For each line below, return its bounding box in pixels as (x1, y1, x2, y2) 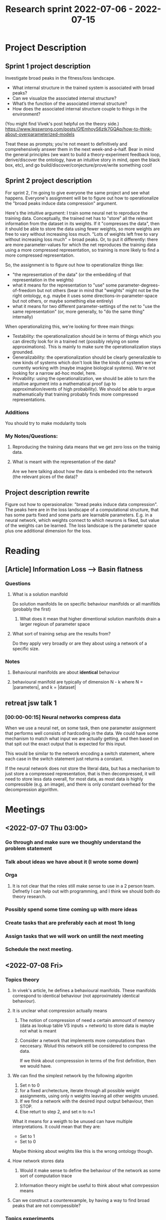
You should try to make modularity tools (5, 420, 87, 426)
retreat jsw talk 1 (5, 699, 57, 707)
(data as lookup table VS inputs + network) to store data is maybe (19, 1022, 154, 1028)
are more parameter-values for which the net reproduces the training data (5, 241, 156, 247)
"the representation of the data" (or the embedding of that (12, 271, 131, 277)
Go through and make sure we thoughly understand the (5, 838, 141, 845)
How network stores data (12, 1158, 64, 1164)
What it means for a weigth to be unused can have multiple (12, 1118, 133, 1124)
